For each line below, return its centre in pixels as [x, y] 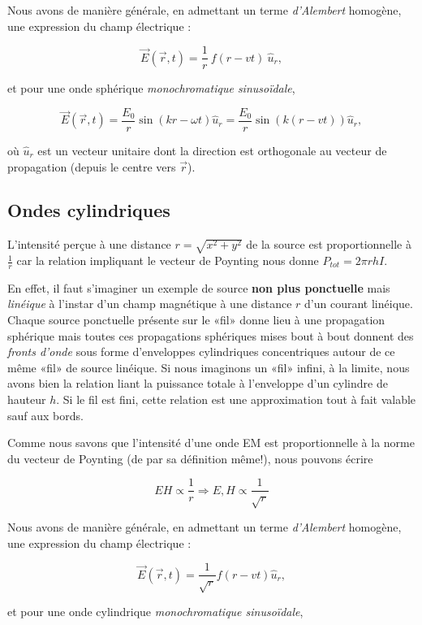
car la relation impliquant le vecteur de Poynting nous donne [168, 260]
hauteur [27, 399]
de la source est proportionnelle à [329, 244]
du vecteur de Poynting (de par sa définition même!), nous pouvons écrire [190, 458]
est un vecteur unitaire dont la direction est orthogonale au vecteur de [212, 150]
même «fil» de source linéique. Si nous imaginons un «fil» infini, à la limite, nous [209, 367]
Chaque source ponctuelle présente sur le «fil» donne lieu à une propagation [196, 320]
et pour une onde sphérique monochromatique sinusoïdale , [151, 88]
